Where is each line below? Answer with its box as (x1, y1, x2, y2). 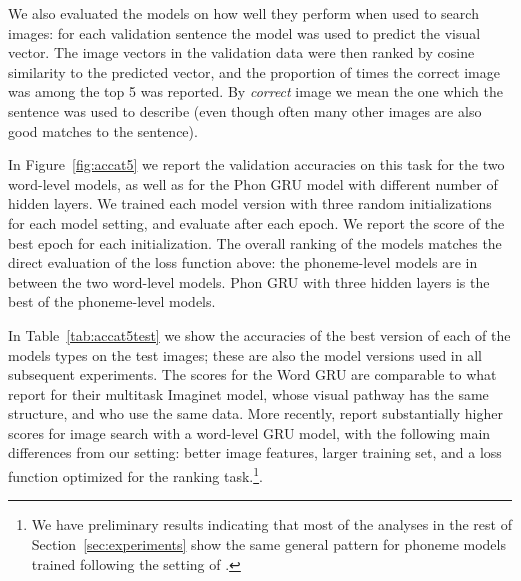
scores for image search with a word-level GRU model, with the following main (8, 422, 491, 443)
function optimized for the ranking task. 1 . (8, 463, 263, 486)
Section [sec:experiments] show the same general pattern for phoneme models (31, 533, 506, 554)
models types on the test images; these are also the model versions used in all (8, 344, 482, 365)
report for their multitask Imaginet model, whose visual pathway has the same (8, 383, 489, 404)
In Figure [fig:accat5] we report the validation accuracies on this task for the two (8, 154, 505, 175)
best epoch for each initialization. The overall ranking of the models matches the (8, 232, 502, 253)
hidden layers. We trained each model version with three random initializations (8, 193, 492, 214)
